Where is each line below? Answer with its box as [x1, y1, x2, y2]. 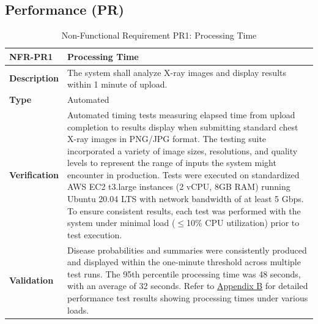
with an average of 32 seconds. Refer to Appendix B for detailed [67, 279, 308, 292]
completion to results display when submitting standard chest [67, 120, 298, 133]
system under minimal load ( [67, 216, 176, 229]
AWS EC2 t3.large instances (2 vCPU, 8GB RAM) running [67, 180, 290, 193]
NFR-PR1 [9, 50, 53, 62]
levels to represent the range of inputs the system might [67, 156, 276, 169]
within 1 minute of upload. [67, 78, 168, 91]
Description [9, 72, 59, 85]
